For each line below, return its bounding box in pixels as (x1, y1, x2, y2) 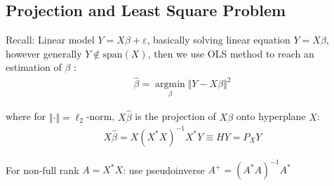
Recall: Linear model (6, 32, 95, 47)
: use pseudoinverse (123, 162, 205, 177)
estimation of (6, 60, 62, 74)
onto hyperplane (236, 109, 306, 124)
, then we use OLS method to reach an (147, 46, 314, 60)
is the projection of (135, 109, 216, 124)
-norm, (86, 109, 115, 124)
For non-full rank (6, 162, 79, 177)
